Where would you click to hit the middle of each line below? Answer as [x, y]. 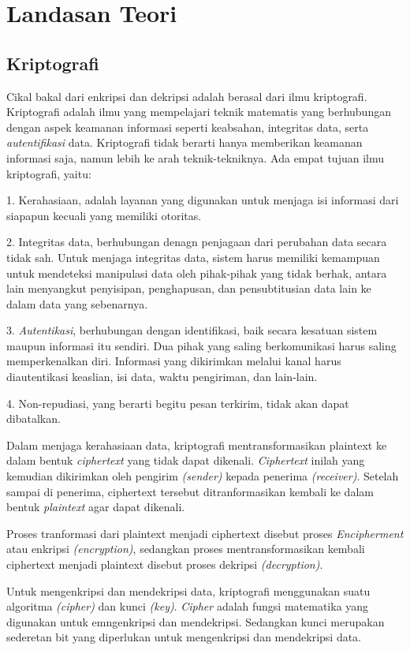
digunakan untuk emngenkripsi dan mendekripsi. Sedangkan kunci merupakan [196, 621]
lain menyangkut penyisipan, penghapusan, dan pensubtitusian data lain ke [189, 288]
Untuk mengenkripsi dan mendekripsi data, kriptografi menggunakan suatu [188, 590]
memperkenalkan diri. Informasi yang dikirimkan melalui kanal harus [174, 361]
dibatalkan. [34, 418]
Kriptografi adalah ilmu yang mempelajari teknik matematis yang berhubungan [199, 112]
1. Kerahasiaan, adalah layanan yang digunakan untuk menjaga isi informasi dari [203, 200]
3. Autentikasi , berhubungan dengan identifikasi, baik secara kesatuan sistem [192, 330]
